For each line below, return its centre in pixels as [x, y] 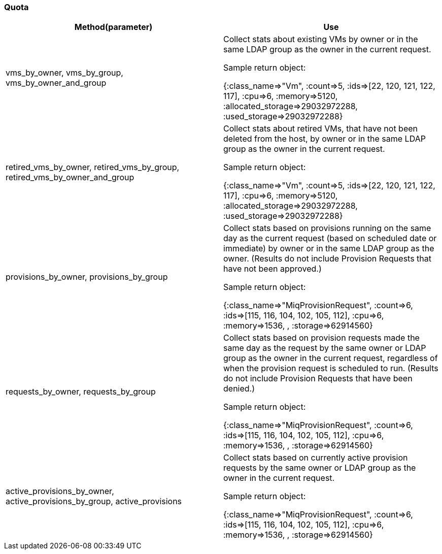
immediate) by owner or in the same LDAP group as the [329, 249]
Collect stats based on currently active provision [316, 458]
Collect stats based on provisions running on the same [327, 228]
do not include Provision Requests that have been [318, 379]
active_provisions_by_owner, [60, 491]
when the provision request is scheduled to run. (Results [331, 368]
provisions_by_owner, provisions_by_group [87, 277]
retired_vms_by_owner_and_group [70, 177]
